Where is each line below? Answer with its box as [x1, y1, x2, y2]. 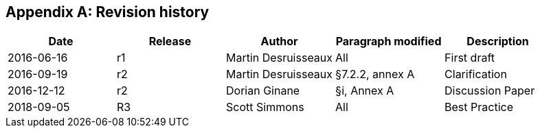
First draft [445, 51, 495, 65]
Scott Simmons [226, 100, 304, 114]
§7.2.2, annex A [335, 67, 415, 82]
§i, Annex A [335, 84, 394, 98]
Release [148, 34, 192, 49]
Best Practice [445, 100, 513, 114]
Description [466, 34, 529, 49]
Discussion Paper [445, 84, 535, 98]
